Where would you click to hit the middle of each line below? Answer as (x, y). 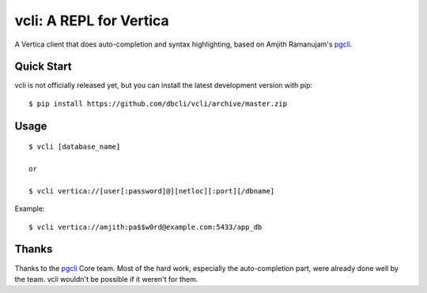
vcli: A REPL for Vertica (92, 21)
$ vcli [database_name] (75, 147)
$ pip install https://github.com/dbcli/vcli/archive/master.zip (158, 103)
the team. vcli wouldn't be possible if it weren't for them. (106, 279)
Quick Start (43, 67)
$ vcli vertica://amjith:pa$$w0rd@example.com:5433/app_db (145, 227)
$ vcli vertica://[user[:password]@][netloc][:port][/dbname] (152, 191)
